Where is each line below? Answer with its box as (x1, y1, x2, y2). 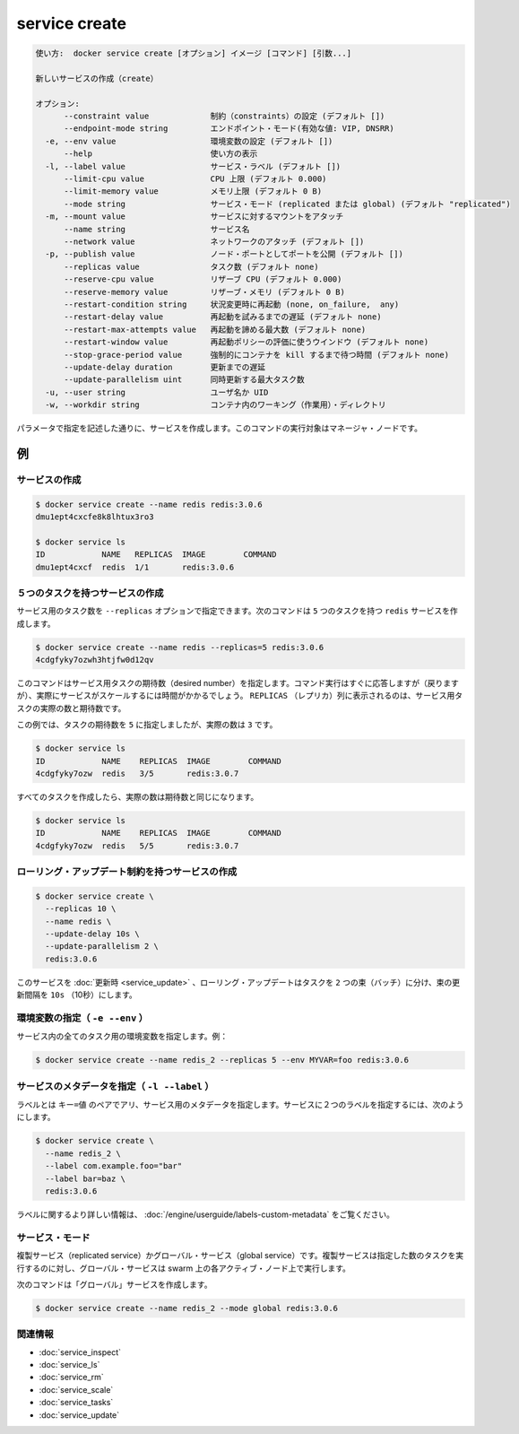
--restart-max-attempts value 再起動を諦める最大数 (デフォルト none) (64, 324, 367, 335)
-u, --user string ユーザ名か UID (45, 387, 269, 397)
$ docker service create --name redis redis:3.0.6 (35, 499, 264, 509)
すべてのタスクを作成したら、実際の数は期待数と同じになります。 (16, 791, 259, 802)
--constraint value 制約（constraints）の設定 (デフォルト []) (64, 111, 385, 121)
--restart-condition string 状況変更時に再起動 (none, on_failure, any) (64, 299, 400, 309)
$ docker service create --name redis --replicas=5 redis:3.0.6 (35, 642, 324, 652)
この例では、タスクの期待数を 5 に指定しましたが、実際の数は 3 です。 (16, 719, 278, 730)
